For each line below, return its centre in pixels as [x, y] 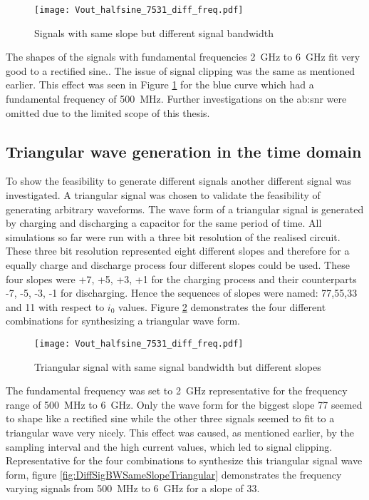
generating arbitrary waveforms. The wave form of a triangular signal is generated [185, 209]
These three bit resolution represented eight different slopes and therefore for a [178, 251]
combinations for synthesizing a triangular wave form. [123, 321]
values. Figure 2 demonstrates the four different [222, 306]
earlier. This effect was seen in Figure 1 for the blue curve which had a [160, 85]
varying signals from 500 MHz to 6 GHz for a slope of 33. [133, 488]
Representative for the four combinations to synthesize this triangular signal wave [184, 460]
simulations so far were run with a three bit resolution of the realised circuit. [173, 236]
